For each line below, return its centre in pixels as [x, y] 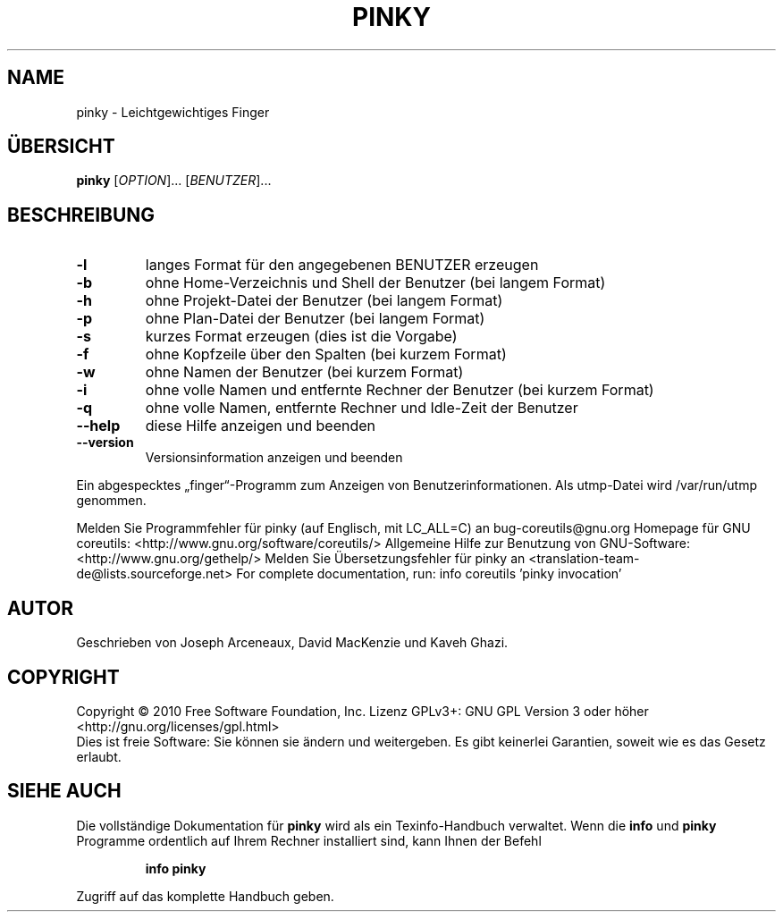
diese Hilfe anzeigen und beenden [261, 426]
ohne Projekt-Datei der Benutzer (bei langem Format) [324, 301]
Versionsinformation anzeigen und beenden [274, 458]
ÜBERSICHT [61, 147]
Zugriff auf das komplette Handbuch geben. [205, 896]
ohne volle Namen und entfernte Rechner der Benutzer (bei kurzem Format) [400, 390]
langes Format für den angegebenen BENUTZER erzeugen [342, 265]
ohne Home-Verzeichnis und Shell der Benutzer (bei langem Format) [375, 283]
